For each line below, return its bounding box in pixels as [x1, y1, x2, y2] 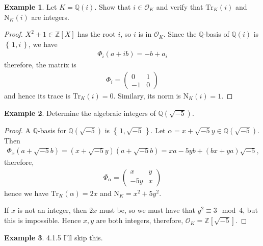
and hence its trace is [4, 90, 71, 101]
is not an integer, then [17, 205, 87, 215]
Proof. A [4, 125, 31, 135]
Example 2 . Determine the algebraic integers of [4, 107, 156, 118]
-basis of [203, 29, 229, 39]
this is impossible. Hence [4, 215, 81, 226]
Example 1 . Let [4, 2, 57, 12]
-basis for [38, 125, 66, 135]
